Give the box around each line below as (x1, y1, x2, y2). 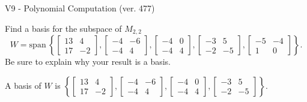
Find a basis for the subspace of (5, 22, 122, 34)
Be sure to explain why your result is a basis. (5, 55, 171, 68)
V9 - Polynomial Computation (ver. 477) (5, 2, 155, 14)
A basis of (5, 79, 41, 91)
